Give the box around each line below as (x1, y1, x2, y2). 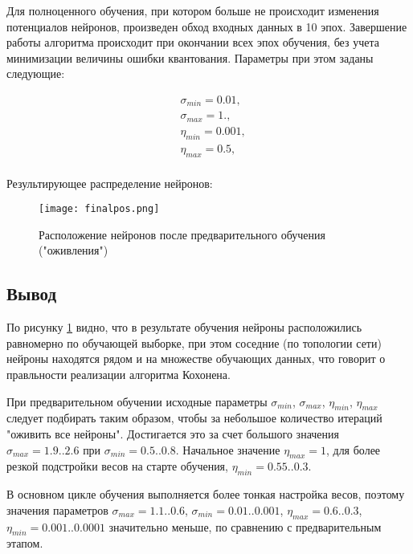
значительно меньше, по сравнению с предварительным (108, 518, 382, 535)
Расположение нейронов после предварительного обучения (39, 226, 325, 242)
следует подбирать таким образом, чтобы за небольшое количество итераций (6, 409, 382, 426)
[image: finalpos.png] (39, 203, 160, 215)
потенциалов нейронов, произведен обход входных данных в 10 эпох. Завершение (6, 18, 407, 35)
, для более (325, 441, 381, 458)
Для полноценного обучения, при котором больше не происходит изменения (6, 2, 379, 18)
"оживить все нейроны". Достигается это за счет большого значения (6, 426, 339, 442)
